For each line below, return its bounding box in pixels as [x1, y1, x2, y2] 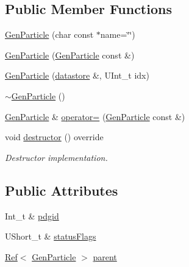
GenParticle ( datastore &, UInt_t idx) [5, 69, 149, 82]
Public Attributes [5, 180, 118, 199]
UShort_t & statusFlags [5, 230, 96, 243]
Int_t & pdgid [5, 209, 59, 222]
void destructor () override [5, 130, 104, 143]
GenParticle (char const [5, 28, 94, 41]
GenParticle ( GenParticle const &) [5, 48, 135, 61]
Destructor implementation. [5, 151, 108, 163]
